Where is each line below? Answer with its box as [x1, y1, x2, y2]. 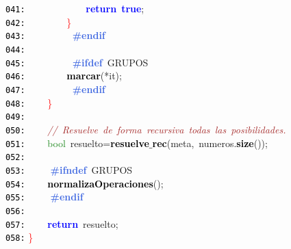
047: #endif [5, 81, 105, 96]
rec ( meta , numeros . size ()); [152, 135, 268, 150]
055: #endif [5, 189, 84, 204]
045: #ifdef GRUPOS [5, 55, 149, 69]
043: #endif [5, 28, 105, 42]
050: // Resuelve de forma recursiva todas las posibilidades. [5, 122, 286, 136]
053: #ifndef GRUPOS [5, 162, 133, 176]
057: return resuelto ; [5, 216, 118, 231]
